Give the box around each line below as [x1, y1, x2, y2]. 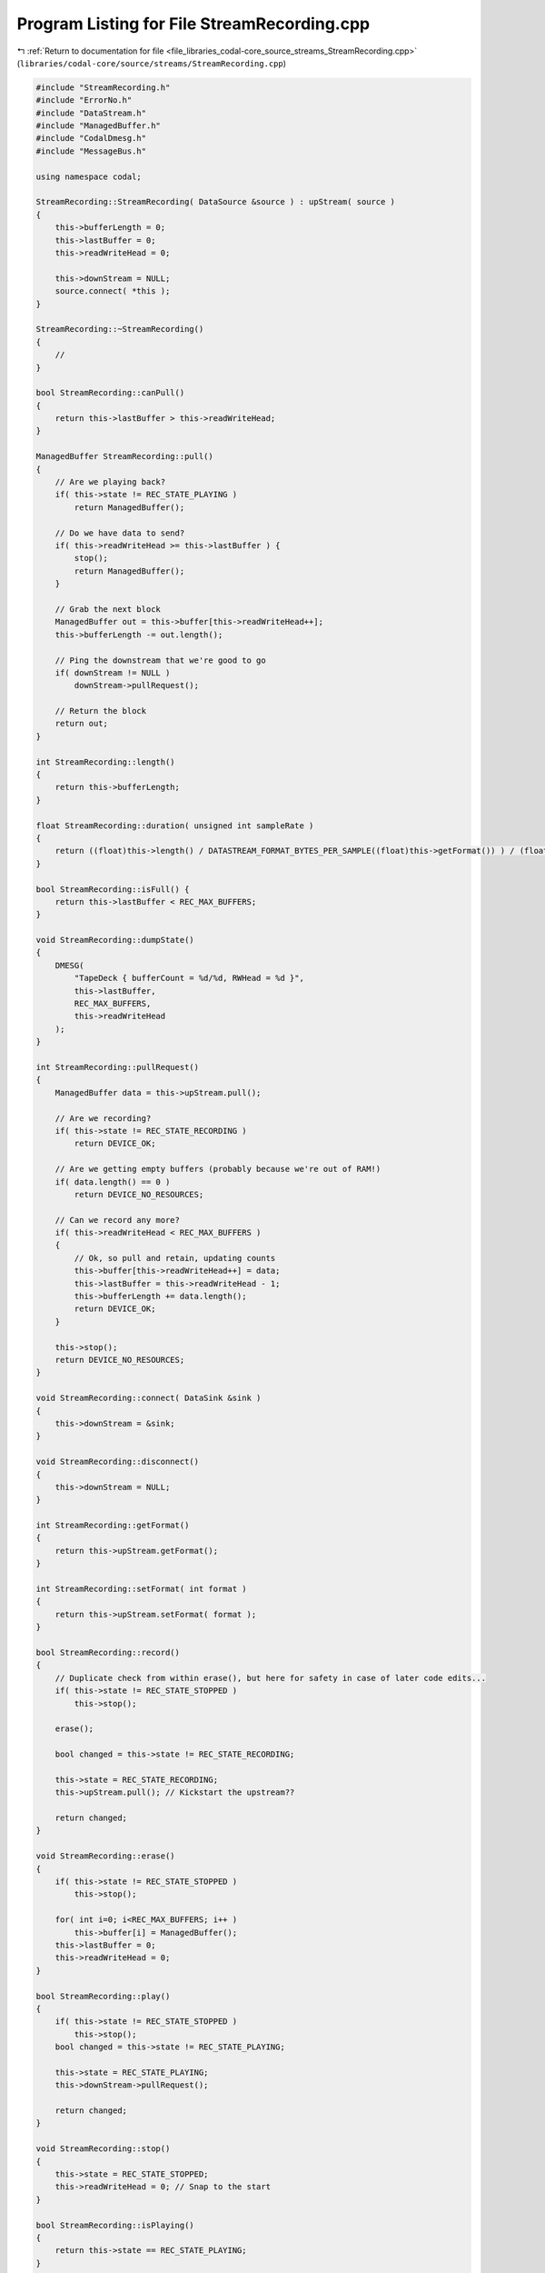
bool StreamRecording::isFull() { [35, 884, 190, 895]
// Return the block [54, 706, 147, 716]
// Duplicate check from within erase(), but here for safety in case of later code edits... [54, 1673, 486, 1683]
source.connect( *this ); [54, 286, 171, 296]
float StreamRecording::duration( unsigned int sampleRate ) [35, 820, 314, 831]
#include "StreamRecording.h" [35, 82, 171, 93]
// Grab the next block [54, 604, 161, 614]
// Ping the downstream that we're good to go [54, 655, 267, 666]
